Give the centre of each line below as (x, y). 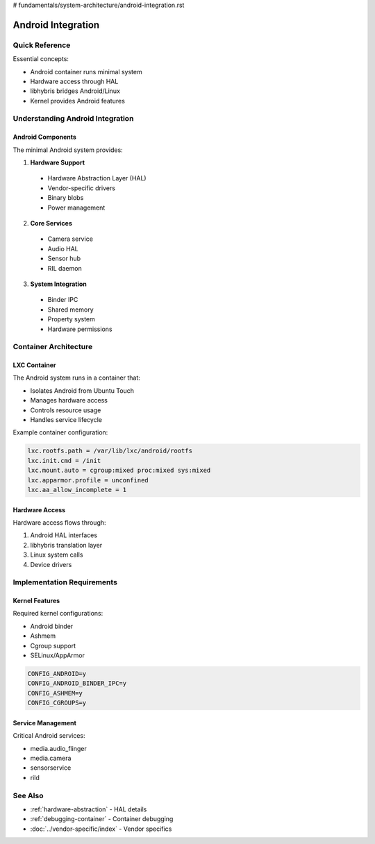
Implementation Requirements (65, 582)
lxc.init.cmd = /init (64, 461)
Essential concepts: (41, 59)
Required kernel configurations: (58, 614)
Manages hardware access (69, 400)
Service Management (44, 723)
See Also (28, 795)
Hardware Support (58, 162)
